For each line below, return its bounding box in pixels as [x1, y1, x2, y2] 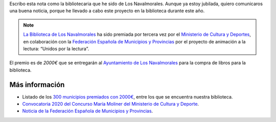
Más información [9, 80, 65, 89]
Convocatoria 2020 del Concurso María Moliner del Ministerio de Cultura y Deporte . [22, 101, 199, 107]
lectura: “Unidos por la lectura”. [23, 45, 89, 52]
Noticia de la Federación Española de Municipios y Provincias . [22, 108, 153, 114]
